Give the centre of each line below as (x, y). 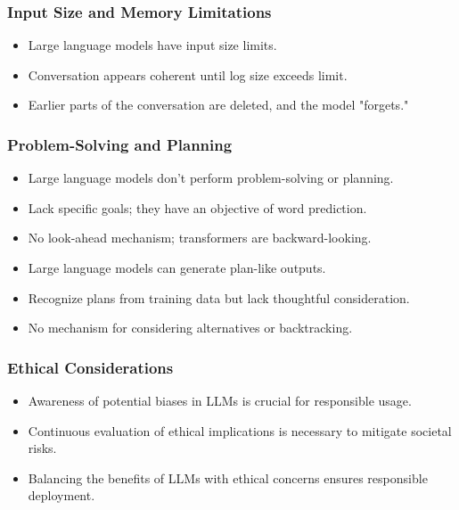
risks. (42, 448)
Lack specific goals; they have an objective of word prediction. (197, 207)
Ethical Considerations (90, 367)
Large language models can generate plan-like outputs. (177, 267)
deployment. (61, 495)
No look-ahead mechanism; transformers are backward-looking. (200, 238)
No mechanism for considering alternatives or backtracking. (190, 328)
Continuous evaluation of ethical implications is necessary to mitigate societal (240, 430)
